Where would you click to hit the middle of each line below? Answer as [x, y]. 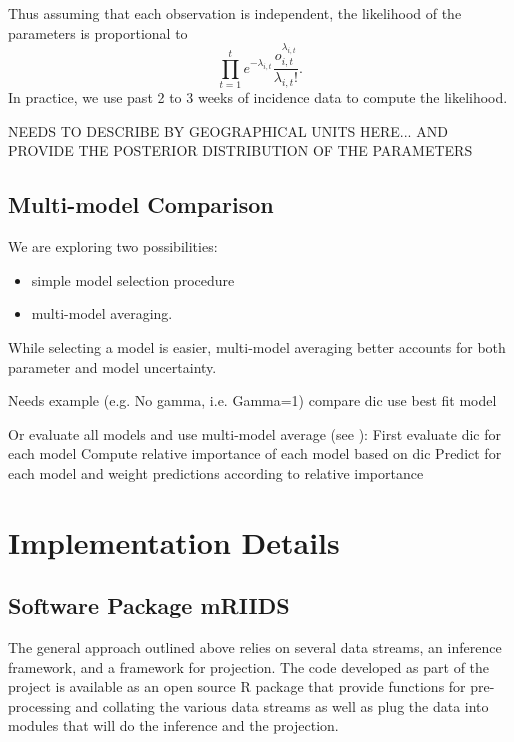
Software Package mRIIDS [149, 605]
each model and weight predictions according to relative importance [216, 472]
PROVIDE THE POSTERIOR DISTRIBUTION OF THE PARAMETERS [240, 150]
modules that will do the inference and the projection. [173, 725]
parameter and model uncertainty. [112, 366]
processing [39, 705]
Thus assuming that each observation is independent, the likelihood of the [235, 13]
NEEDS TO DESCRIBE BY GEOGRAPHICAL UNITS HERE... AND [228, 130]
